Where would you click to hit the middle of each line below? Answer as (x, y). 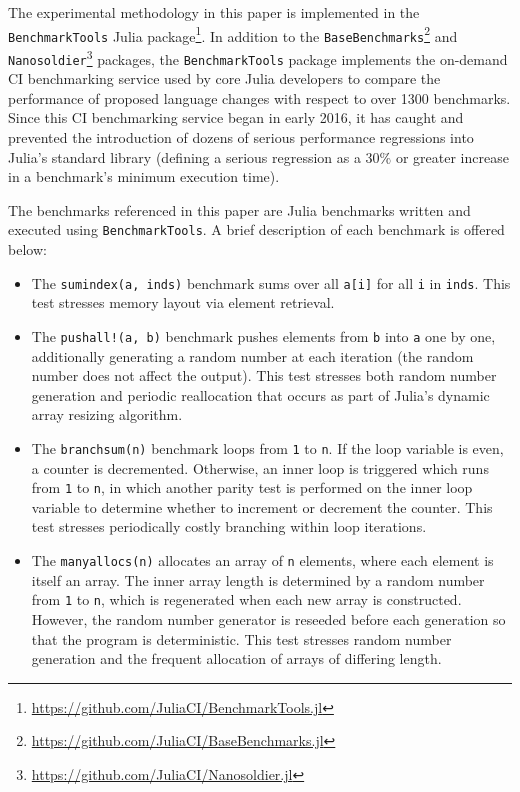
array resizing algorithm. (107, 414)
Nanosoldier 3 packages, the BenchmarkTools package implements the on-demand (258, 57)
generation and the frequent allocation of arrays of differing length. (236, 658)
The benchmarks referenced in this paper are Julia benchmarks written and (239, 209)
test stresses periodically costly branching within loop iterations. (229, 526)
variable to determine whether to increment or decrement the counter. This (262, 506)
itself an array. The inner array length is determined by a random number (258, 579)
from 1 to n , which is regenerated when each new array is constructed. (246, 599)
